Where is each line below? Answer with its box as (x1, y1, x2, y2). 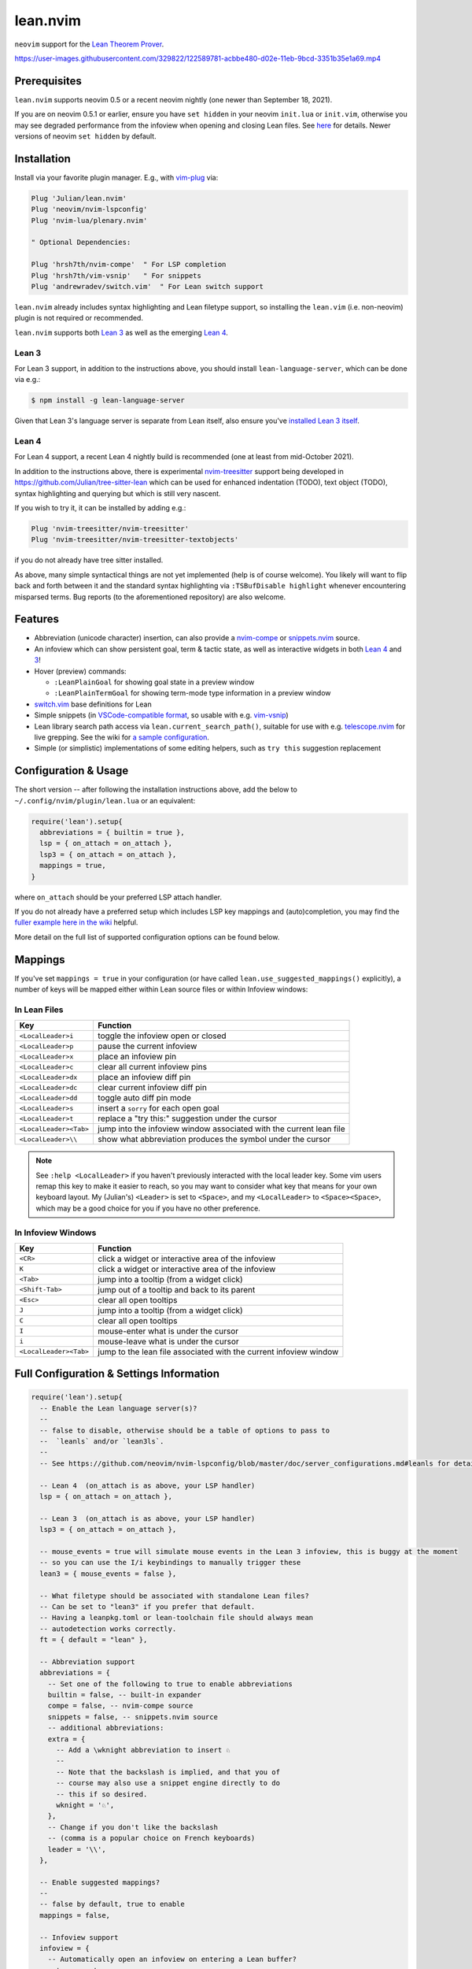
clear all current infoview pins (98, 1062, 208, 1073)
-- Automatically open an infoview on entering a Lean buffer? (47, 1955, 297, 1964)
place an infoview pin (98, 1051, 177, 1062)
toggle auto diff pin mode (98, 1092, 192, 1103)
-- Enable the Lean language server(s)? (39, 1404, 197, 1413)
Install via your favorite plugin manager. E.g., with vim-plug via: (14, 172, 219, 182)
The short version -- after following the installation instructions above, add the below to (14, 784, 298, 795)
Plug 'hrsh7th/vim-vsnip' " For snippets (31, 271, 202, 280)
